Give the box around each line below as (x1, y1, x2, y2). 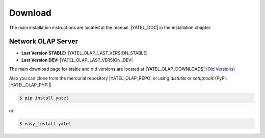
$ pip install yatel (19, 95, 69, 101)
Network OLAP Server (9, 37, 78, 46)
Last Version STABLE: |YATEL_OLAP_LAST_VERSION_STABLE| (21, 50, 148, 56)
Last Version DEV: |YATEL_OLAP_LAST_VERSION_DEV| (21, 57, 133, 63)
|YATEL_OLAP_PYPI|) (9, 82, 52, 88)
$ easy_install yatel (19, 121, 72, 126)
